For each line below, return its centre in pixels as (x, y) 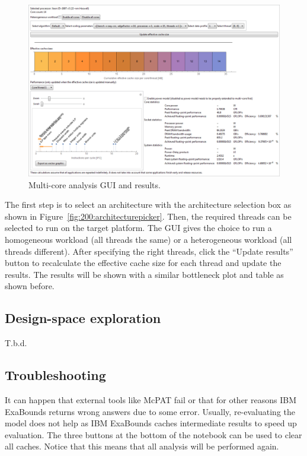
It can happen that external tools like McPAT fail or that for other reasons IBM (151, 399)
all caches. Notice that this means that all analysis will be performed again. (142, 446)
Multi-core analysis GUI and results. (95, 184)
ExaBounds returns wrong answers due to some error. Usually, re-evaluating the (150, 411)
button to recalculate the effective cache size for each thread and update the (143, 263)
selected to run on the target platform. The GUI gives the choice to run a (138, 228)
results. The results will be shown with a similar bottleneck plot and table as (144, 274)
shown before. (30, 286)
